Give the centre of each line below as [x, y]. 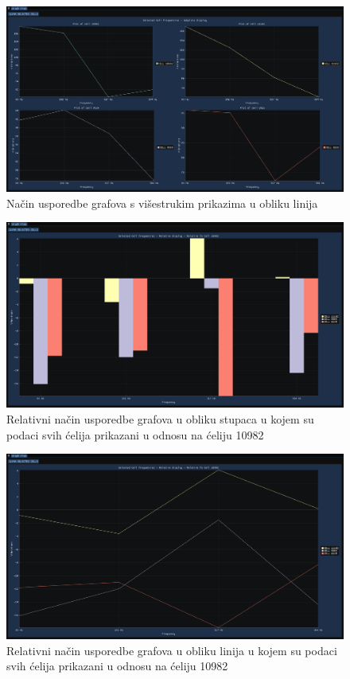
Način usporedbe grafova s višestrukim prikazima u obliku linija [162, 203]
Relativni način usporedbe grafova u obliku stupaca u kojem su [160, 419]
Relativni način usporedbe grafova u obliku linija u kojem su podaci [172, 650]
